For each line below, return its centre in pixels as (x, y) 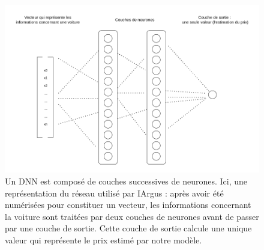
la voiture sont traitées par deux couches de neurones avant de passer (132, 216)
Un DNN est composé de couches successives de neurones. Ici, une (126, 181)
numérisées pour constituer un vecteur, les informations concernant (128, 205)
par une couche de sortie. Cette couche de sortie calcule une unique (128, 228)
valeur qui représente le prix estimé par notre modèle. (103, 239)
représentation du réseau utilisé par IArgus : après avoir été (114, 193)
